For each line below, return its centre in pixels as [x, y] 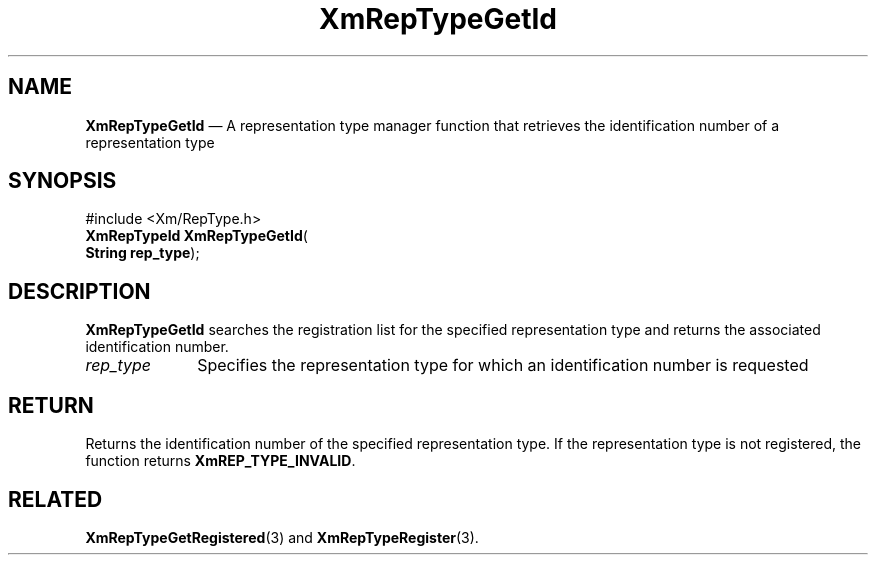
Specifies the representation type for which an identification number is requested [503, 365]
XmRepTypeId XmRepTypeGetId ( [196, 236]
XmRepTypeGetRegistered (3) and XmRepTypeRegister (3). [282, 537]
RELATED [55, 499]
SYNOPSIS [62, 181]
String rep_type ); [142, 253]
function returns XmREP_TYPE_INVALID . [220, 461]
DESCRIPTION [79, 291]
